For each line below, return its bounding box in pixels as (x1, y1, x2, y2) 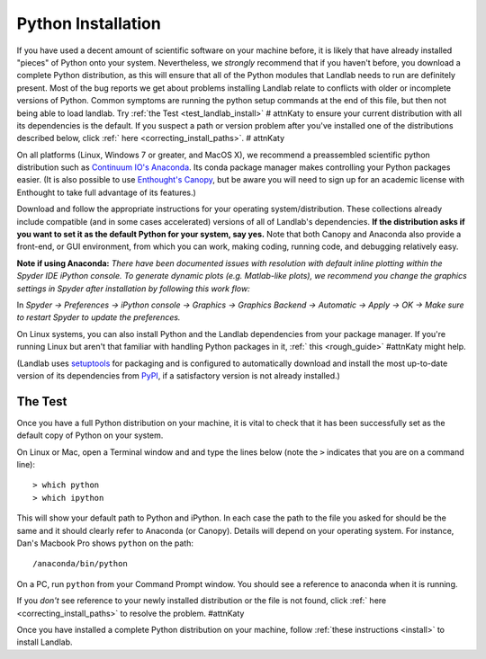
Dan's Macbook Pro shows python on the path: (16, 538, 193, 548)
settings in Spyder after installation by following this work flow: (16, 283, 251, 294)
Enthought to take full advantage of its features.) (16, 187, 197, 198)
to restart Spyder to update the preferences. (16, 312, 181, 323)
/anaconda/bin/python (32, 558, 128, 569)
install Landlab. (16, 637, 73, 647)
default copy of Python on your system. (16, 430, 164, 441)
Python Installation (16, 13, 161, 33)
